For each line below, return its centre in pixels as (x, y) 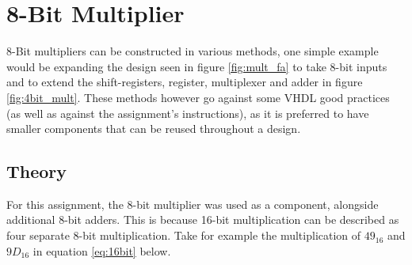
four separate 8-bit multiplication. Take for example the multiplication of (184, 235)
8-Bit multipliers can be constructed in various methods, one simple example (193, 51)
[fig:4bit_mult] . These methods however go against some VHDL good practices (198, 97)
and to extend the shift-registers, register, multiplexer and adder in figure (185, 82)
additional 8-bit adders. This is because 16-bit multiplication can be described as (203, 220)
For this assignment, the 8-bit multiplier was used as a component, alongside (193, 204)
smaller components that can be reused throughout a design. (154, 129)
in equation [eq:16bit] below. (102, 250)
